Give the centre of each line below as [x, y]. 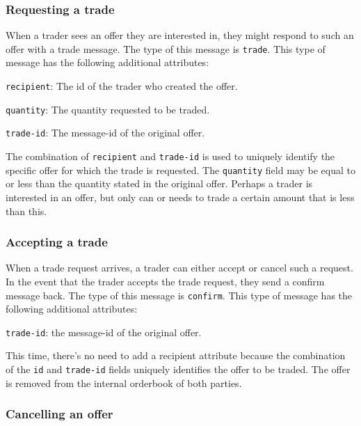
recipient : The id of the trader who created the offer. [122, 86]
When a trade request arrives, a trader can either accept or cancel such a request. [179, 268]
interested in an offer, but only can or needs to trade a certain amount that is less [180, 197]
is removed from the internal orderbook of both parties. [124, 382]
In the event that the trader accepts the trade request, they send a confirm [165, 281]
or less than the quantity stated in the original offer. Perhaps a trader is [159, 183]
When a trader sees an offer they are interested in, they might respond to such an [180, 35]
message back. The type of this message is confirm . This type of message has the [179, 295]
